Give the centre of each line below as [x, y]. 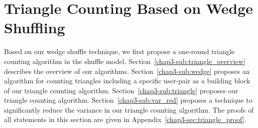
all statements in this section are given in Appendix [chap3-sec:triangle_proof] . [125, 119]
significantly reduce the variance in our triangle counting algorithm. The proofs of [129, 109]
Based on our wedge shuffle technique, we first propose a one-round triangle [120, 51]
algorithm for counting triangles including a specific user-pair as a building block [127, 81]
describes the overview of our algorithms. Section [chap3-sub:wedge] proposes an [127, 71]
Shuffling [35, 28]
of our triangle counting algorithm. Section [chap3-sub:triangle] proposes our [121, 90]
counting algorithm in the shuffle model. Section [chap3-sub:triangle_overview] [125, 61]
